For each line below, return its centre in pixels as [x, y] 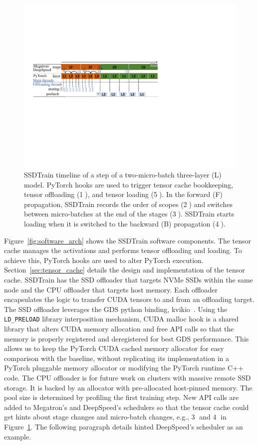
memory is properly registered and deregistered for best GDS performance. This [127, 338]
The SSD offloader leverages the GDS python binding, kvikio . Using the [116, 309]
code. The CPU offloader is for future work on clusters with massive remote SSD [128, 378]
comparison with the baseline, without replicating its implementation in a [117, 358]
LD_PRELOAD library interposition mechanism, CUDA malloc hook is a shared [122, 319]
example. [18, 436]
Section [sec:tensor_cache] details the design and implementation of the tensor [125, 270]
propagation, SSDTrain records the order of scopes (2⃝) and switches [129, 204]
